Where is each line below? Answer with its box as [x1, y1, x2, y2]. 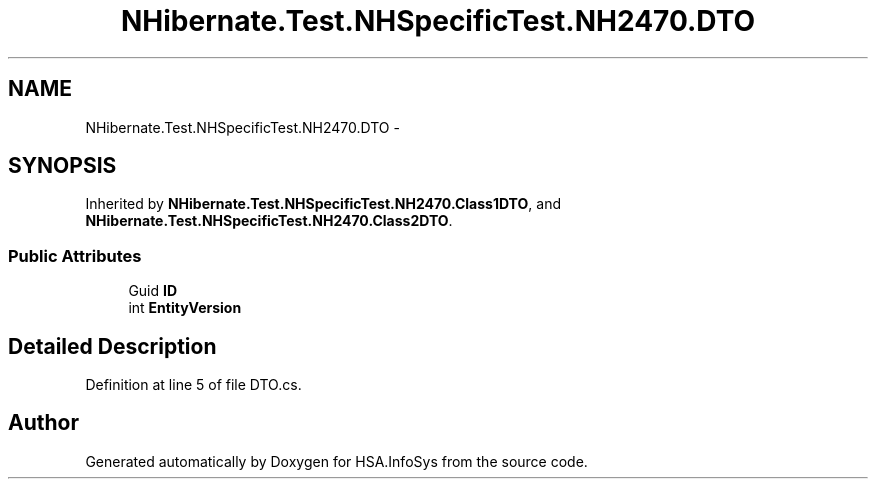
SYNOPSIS [8, 153, 117, 179]
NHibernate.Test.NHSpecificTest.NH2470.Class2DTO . [85, 212, 453, 230]
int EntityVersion [128, 299, 242, 317]
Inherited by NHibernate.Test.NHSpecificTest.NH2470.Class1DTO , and [85, 195, 561, 213]
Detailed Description [8, 333, 217, 359]
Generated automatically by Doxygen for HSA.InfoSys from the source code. [85, 452, 588, 470]
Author [8, 410, 79, 436]
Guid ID [128, 282, 178, 300]
